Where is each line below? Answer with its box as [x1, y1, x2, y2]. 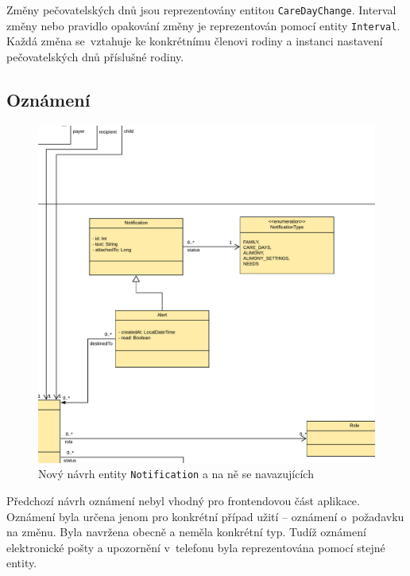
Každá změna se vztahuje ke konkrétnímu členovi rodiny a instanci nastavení [6, 33, 383, 49]
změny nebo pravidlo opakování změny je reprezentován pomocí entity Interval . [6, 17, 400, 33]
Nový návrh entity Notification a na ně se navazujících [38, 465, 314, 482]
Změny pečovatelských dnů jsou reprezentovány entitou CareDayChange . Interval [6, 2, 396, 18]
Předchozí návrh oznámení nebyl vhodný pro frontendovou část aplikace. [6, 492, 360, 508]
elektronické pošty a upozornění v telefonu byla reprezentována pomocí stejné [6, 539, 385, 555]
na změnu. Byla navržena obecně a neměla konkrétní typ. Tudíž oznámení [6, 523, 366, 540]
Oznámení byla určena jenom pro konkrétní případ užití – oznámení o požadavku [6, 508, 404, 524]
